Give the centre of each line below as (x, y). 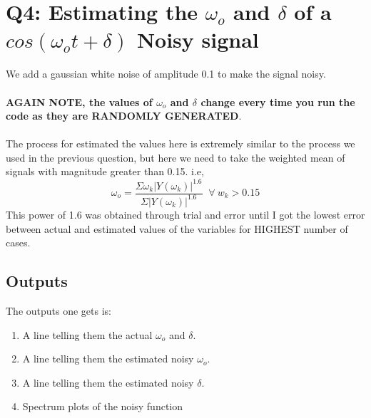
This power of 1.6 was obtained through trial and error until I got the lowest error (185, 214)
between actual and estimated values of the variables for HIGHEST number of (177, 228)
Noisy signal (198, 40)
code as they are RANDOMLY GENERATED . (124, 116)
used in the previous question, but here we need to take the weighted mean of (176, 157)
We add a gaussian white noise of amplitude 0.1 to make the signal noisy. (166, 74)
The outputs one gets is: (59, 310)
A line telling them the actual (87, 334)
